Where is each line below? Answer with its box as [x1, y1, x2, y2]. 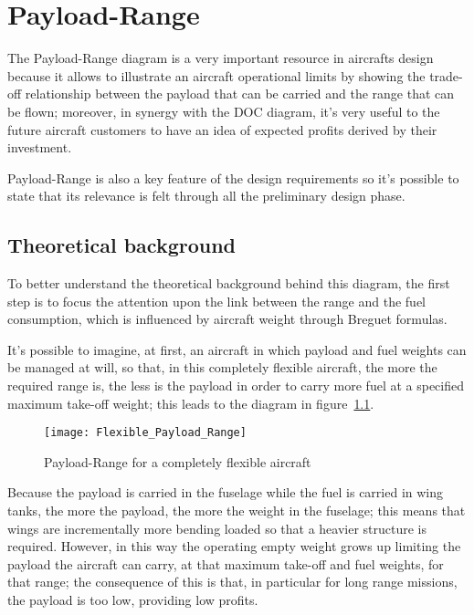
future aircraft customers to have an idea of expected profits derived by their [7, 120, 437, 139]
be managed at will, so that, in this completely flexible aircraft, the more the [7, 358, 437, 377]
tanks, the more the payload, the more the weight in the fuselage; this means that [7, 501, 466, 520]
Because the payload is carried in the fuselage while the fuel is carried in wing [7, 483, 444, 502]
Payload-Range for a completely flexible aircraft [44, 452, 311, 471]
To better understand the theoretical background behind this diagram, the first [7, 274, 450, 293]
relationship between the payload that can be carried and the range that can [25, 84, 455, 103]
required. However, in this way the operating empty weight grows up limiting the [7, 537, 461, 556]
